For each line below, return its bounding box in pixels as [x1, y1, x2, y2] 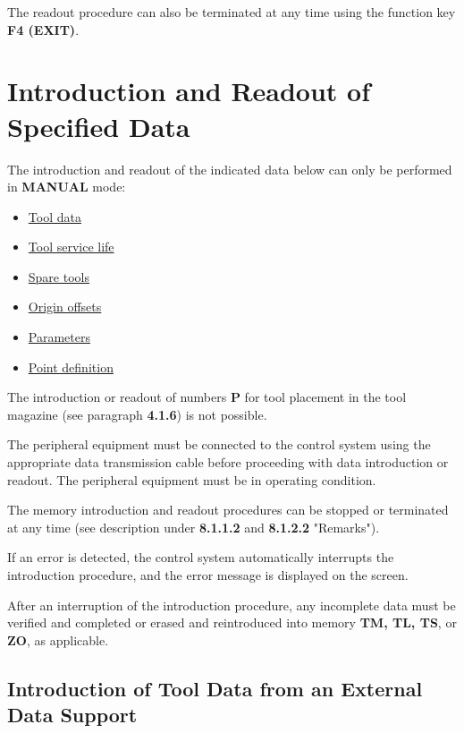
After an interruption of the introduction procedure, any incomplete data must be [7, 595, 456, 614]
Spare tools [28, 267, 89, 286]
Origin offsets [28, 297, 102, 316]
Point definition [28, 357, 114, 376]
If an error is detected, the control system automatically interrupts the [7, 548, 394, 567]
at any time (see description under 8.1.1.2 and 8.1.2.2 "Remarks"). [7, 517, 380, 536]
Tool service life [28, 237, 114, 256]
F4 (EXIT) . [7, 20, 80, 38]
